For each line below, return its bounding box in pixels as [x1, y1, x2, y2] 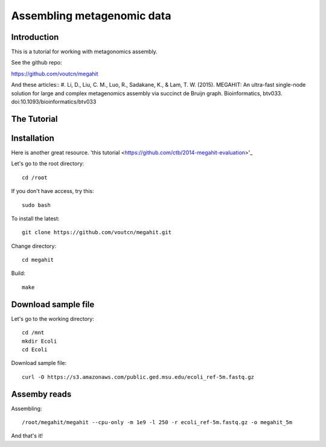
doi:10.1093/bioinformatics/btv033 [11, 98, 97, 106]
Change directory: [11, 242, 57, 250]
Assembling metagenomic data [11, 9, 171, 22]
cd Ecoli [22, 346, 48, 353]
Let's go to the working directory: [11, 315, 95, 322]
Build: [11, 270, 25, 277]
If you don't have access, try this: [11, 188, 94, 195]
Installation [11, 133, 54, 143]
